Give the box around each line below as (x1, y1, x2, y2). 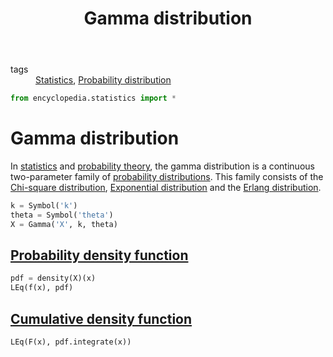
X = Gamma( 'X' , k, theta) (10, 219, 118, 229)
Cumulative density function (10, 310, 193, 327)
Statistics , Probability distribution (35, 74, 172, 86)
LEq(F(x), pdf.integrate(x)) (10, 337, 132, 347)
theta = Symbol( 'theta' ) (10, 210, 114, 220)
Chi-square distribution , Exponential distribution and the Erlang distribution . (10, 182, 322, 193)
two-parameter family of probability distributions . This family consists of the (10, 171, 324, 182)
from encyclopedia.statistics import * (10, 93, 177, 104)
